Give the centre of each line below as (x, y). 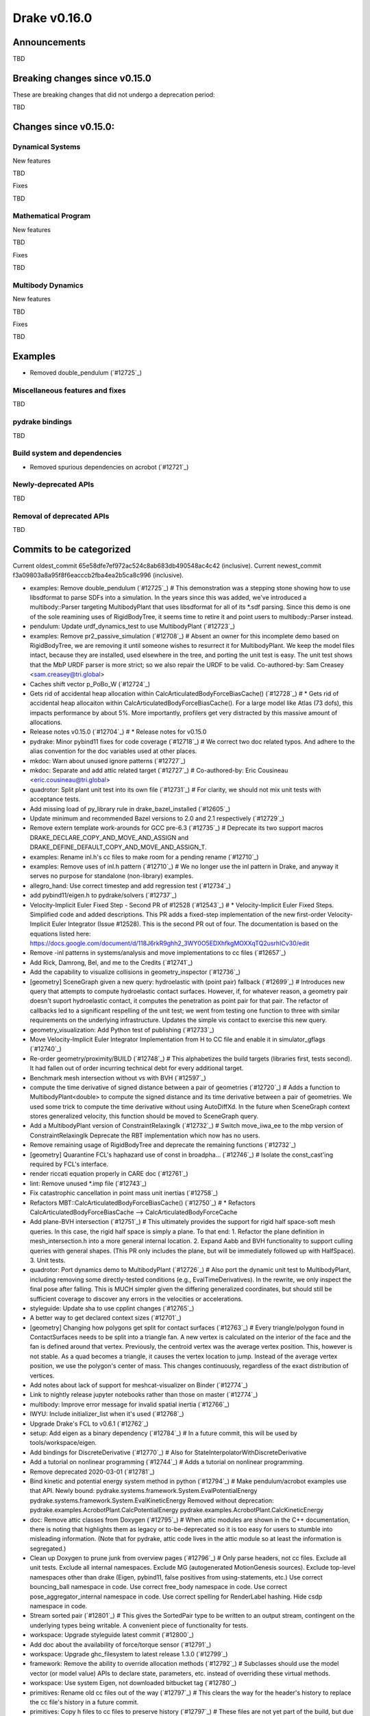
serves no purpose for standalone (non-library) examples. (112, 876)
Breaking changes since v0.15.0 (82, 78)
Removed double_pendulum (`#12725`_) (86, 373)
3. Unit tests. (48, 1260)
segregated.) (48, 1549)
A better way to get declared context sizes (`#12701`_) (106, 1318)
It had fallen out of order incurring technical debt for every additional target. (137, 1068)
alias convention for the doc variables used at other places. (113, 751)
